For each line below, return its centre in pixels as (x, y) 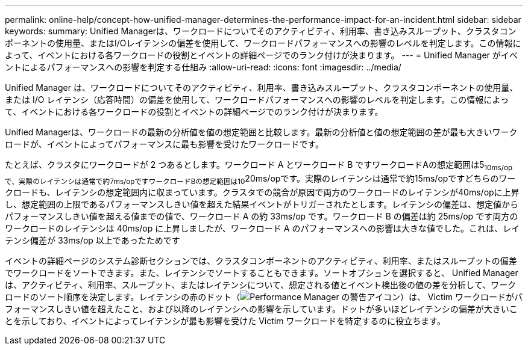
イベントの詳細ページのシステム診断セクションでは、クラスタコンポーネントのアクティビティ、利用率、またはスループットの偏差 (261, 260)
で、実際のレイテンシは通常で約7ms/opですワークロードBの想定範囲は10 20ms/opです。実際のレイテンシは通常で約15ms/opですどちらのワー (260, 179)
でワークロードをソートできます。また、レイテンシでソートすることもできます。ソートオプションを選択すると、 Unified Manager (262, 272)
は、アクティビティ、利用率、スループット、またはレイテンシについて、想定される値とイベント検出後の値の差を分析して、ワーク (260, 284)
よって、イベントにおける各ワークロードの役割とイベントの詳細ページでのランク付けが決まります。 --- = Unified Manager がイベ (261, 55)
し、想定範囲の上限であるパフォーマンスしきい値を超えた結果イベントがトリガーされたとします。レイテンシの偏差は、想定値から (262, 204)
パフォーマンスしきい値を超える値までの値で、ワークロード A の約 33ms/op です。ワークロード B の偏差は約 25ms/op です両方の (262, 216)
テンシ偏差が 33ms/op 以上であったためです (93, 240)
